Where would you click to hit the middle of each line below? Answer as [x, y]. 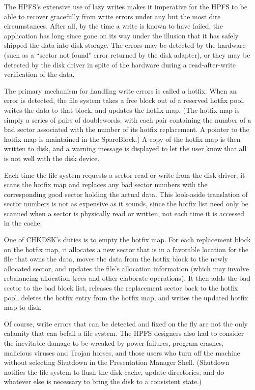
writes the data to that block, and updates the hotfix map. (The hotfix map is [122, 110]
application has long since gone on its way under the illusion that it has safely [121, 35]
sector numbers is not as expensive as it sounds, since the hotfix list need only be [126, 204]
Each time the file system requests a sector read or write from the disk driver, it [125, 175]
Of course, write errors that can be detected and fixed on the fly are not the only [126, 323]
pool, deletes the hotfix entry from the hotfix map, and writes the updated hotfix [126, 297]
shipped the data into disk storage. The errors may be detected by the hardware [125, 45]
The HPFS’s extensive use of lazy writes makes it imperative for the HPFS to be [126, 6]
